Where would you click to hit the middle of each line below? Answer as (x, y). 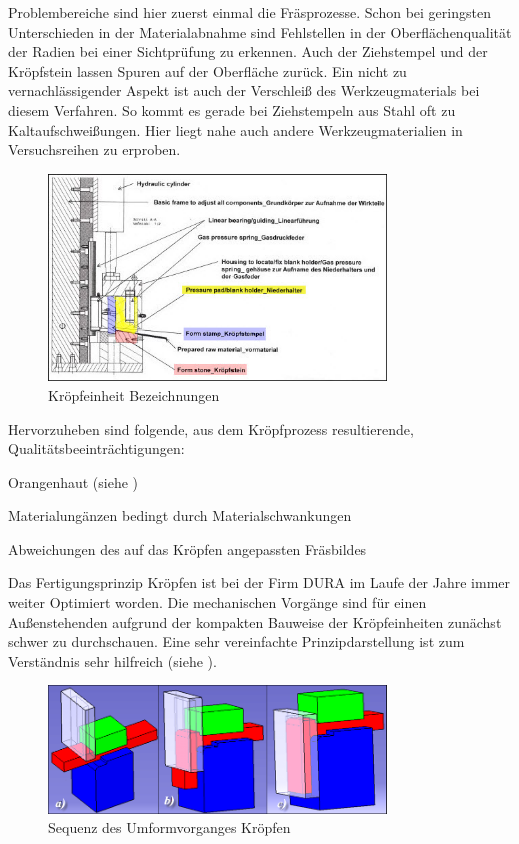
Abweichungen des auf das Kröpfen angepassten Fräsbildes (187, 548)
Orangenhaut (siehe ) (73, 481)
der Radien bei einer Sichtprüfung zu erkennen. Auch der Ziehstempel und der (248, 51)
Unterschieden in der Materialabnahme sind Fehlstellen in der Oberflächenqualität (260, 31)
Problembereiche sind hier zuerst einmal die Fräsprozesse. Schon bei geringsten (249, 12)
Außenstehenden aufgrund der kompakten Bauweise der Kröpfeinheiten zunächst (255, 621)
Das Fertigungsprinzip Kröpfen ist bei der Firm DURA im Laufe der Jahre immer (259, 582)
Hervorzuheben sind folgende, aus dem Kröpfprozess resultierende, (211, 428)
